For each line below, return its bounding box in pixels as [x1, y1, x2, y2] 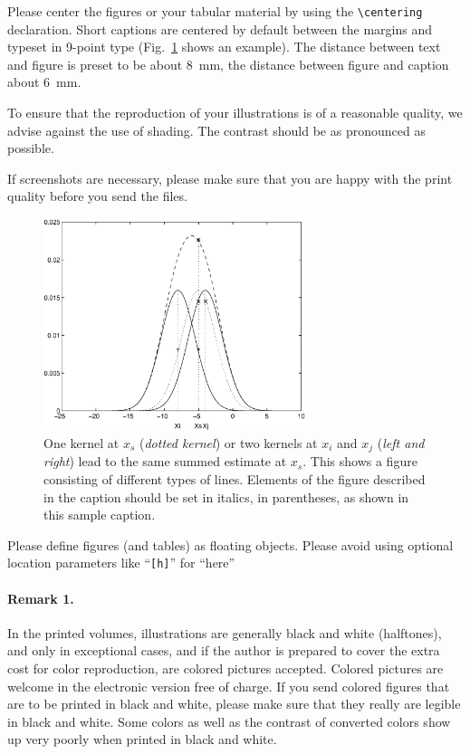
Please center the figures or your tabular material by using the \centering [7, 2, 423, 20]
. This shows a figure [302, 452, 417, 471]
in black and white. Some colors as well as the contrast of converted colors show [7, 711, 451, 730]
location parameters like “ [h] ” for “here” [7, 553, 235, 572]
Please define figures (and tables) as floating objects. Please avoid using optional [7, 535, 454, 554]
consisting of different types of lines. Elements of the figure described [43, 469, 426, 488]
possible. [7, 138, 54, 157]
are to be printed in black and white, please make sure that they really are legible [7, 694, 461, 713]
